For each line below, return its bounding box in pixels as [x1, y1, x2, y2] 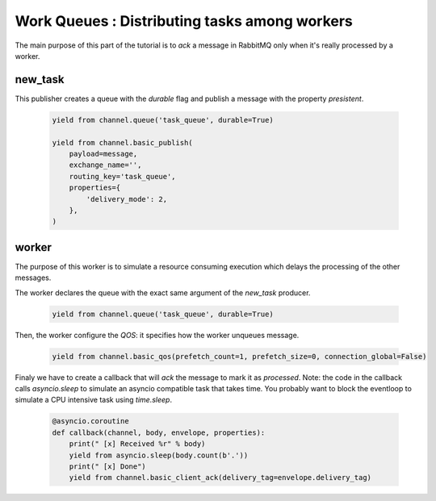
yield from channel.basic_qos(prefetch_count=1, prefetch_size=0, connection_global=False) [52, 352, 427, 361]
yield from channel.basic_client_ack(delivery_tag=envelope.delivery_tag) [69, 473, 371, 482]
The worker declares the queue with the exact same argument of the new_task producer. [15, 287, 311, 298]
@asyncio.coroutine [52, 416, 129, 426]
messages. [15, 273, 52, 282]
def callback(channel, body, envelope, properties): [52, 428, 266, 437]
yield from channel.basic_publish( [52, 138, 193, 147]
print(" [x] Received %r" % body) [69, 440, 206, 449]
